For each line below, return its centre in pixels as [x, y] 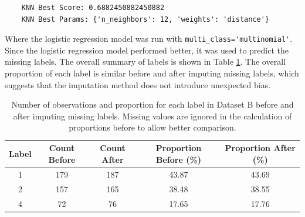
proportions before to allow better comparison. [152, 127]
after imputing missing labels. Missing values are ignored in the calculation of [152, 116]
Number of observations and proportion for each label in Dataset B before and [152, 104]
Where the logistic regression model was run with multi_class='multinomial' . [149, 39]
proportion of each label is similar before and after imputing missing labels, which [152, 73]
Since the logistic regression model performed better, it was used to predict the [147, 50]
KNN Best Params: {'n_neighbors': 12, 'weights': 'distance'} [145, 19]
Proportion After [260, 148]
